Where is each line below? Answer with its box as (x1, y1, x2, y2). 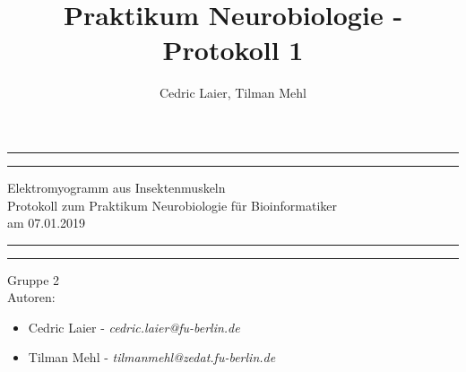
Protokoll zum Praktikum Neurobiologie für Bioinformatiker (7, 195, 337, 214)
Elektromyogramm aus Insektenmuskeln (7, 177, 226, 196)
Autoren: (7, 288, 56, 307)
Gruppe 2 (7, 270, 60, 289)
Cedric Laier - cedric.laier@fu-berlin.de (28, 317, 240, 336)
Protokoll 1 (162, 31, 304, 68)
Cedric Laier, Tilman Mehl (160, 83, 306, 102)
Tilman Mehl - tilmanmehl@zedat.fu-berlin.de (28, 348, 276, 367)
